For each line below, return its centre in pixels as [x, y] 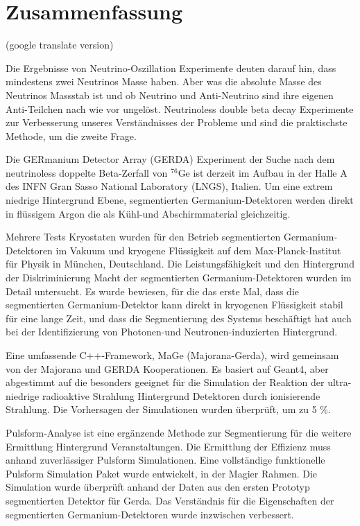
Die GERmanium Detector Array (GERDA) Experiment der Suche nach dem [170, 159]
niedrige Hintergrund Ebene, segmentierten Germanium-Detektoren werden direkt [180, 200]
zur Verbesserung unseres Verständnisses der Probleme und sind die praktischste [177, 122]
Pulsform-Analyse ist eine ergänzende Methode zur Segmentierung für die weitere [179, 432]
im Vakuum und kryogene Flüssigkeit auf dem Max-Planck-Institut [198, 250]
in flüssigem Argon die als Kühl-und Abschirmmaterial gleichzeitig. [148, 213]
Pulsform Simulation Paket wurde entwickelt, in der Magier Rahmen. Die [162, 473]
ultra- [340, 382]
